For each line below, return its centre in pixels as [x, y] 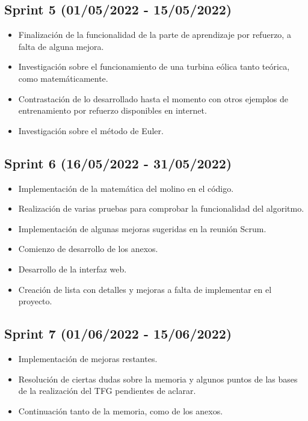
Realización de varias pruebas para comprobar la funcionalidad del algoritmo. [161, 208]
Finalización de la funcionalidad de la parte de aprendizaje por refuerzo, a [155, 35]
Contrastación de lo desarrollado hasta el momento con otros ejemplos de [153, 98]
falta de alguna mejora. [61, 46]
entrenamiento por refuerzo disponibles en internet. [112, 110]
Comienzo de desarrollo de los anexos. [88, 249]
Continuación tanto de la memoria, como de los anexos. [121, 410]
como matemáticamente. [63, 78]
